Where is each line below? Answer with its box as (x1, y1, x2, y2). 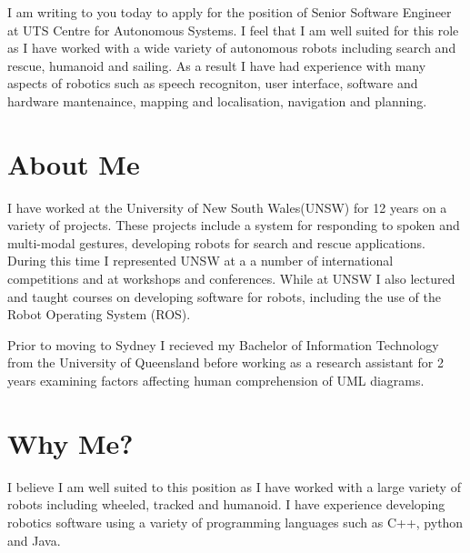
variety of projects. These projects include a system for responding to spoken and (7, 216, 460, 235)
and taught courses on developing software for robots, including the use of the (7, 287, 441, 306)
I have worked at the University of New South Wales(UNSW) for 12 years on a (7, 197, 447, 216)
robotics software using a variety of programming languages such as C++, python (7, 512, 464, 531)
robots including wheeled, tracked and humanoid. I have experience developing (7, 495, 445, 514)
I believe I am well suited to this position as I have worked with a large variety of (7, 477, 461, 496)
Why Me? (7, 424, 134, 461)
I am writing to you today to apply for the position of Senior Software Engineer (7, 3, 452, 21)
